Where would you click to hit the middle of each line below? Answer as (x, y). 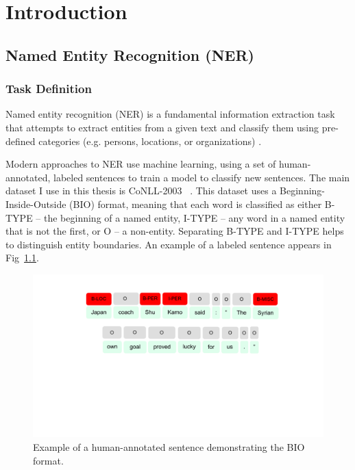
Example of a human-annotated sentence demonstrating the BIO (169, 447)
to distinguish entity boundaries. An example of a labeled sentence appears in (169, 244)
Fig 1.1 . (22, 258)
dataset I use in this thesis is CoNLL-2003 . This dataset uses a (141, 191)
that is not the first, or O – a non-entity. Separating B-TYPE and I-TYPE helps (175, 231)
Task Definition (49, 89)
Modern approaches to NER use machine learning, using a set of (141, 164)
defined (21, 141)
